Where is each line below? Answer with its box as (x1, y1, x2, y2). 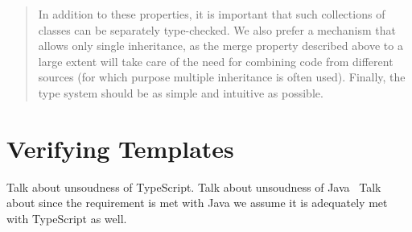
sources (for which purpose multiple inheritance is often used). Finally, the (38, 68, 406, 85)
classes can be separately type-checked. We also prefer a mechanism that (38, 21, 397, 38)
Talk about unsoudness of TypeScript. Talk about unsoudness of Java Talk (6, 178, 381, 195)
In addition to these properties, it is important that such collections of (38, 6, 385, 22)
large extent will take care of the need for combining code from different (38, 52, 393, 69)
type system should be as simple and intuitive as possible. (38, 84, 323, 101)
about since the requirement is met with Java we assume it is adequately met (6, 194, 388, 211)
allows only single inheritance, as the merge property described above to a (38, 37, 403, 54)
